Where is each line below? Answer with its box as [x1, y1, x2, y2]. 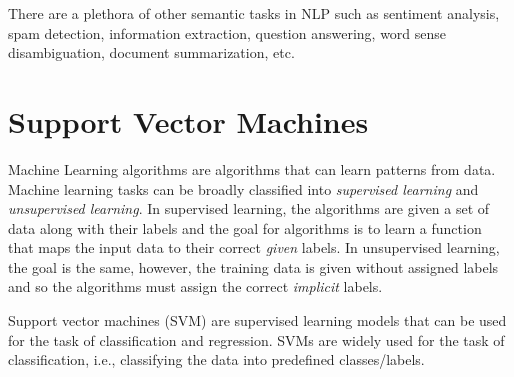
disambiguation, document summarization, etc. [8, 42, 295, 63]
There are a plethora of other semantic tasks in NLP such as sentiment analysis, [8, 3, 500, 23]
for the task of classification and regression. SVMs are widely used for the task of [8, 329, 505, 350]
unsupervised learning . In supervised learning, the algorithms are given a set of [8, 198, 490, 219]
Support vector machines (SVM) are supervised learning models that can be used [8, 310, 507, 331]
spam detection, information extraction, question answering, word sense [8, 22, 447, 43]
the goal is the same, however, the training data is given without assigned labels [8, 256, 499, 277]
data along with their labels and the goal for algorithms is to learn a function [8, 217, 482, 238]
